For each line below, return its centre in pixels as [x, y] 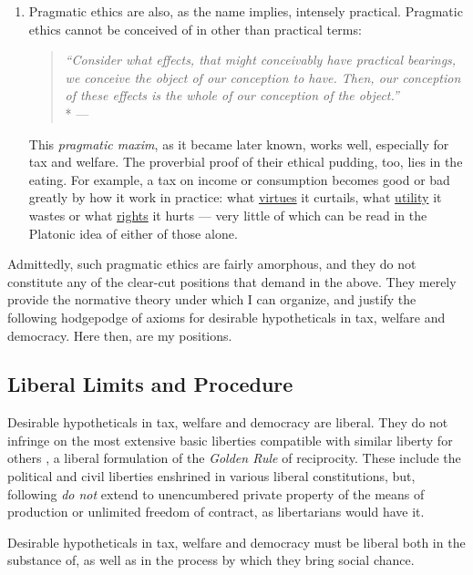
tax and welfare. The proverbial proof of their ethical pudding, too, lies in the [246, 162]
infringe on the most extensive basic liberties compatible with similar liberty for [230, 440]
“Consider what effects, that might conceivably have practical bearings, [261, 60]
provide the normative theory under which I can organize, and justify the [212, 299]
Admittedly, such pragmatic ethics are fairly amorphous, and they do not [212, 264]
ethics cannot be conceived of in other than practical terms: [195, 29]
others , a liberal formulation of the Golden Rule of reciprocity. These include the [234, 458]
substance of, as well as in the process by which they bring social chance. [211, 560]
